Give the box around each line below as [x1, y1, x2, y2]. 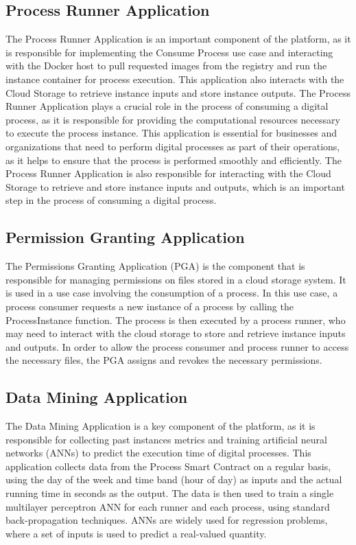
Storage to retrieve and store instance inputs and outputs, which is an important [5, 179, 345, 194]
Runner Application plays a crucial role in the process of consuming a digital [5, 99, 329, 113]
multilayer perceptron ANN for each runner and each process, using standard [5, 499, 330, 513]
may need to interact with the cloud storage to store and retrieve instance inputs [5, 326, 346, 340]
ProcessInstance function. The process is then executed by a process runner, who [5, 312, 346, 327]
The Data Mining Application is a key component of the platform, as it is [5, 419, 316, 433]
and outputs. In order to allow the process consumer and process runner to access [5, 339, 349, 353]
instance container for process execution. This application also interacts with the [5, 71, 344, 86]
